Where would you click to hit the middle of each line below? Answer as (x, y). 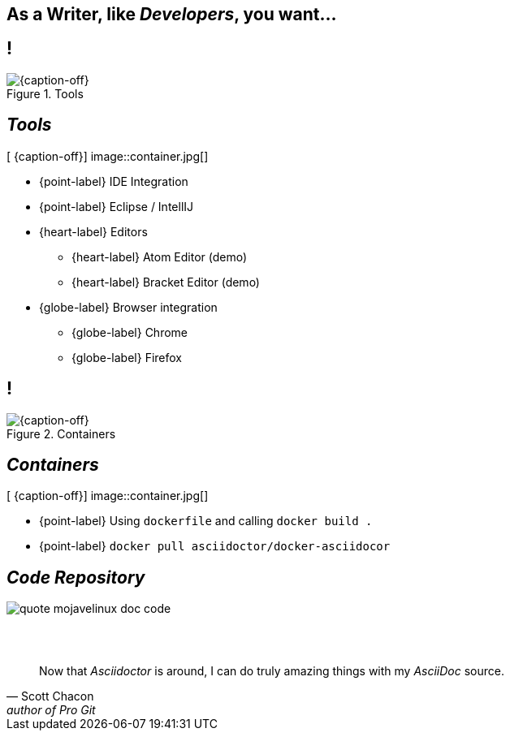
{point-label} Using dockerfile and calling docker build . (206, 521)
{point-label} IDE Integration (114, 181)
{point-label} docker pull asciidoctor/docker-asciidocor (215, 546)
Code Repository (76, 577)
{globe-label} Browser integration (128, 307)
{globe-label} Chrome (130, 332)
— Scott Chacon (50, 696)
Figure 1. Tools (45, 93)
